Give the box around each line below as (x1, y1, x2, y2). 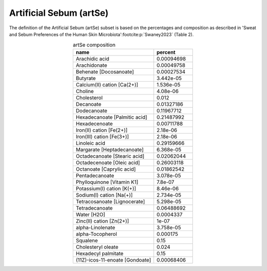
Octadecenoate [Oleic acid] (76, 159, 140, 166)
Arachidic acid (76, 55, 110, 62)
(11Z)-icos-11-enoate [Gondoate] (76, 256, 151, 263)
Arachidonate (76, 62, 107, 69)
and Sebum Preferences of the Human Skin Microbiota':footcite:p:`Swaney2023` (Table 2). (9, 31, 194, 37)
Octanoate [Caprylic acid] (76, 166, 136, 173)
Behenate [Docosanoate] (76, 68, 134, 75)
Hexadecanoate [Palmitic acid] (76, 114, 148, 121)
